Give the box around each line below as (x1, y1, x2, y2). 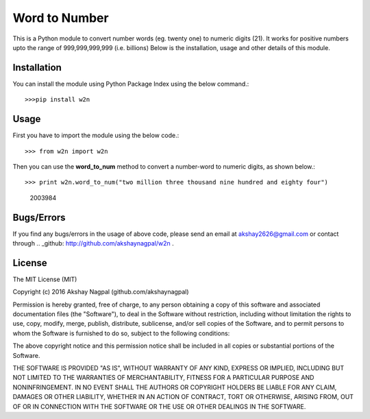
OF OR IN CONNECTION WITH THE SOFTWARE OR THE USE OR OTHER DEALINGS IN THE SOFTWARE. (12, 402, 306, 411)
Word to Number (12, 10, 109, 25)
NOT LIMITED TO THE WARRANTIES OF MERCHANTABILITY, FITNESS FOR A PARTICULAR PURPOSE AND (12, 374, 314, 382)
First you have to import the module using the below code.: (12, 131, 180, 140)
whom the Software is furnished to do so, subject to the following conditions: (12, 329, 230, 337)
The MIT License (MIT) (12, 275, 77, 283)
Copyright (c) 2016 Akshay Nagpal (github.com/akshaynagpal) (12, 288, 189, 296)
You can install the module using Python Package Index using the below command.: (12, 80, 249, 88)
